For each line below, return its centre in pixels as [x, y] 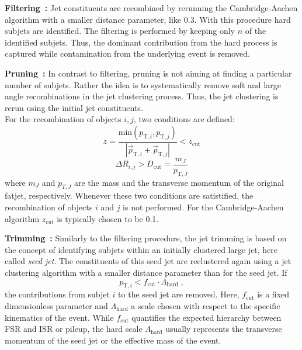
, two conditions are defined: [184, 119]
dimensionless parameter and [56, 306]
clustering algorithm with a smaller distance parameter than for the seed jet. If [146, 273]
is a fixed [273, 294]
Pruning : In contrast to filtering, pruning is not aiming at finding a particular [148, 73]
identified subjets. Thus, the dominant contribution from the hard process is [141, 42]
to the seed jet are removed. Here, [179, 294]
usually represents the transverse [224, 329]
